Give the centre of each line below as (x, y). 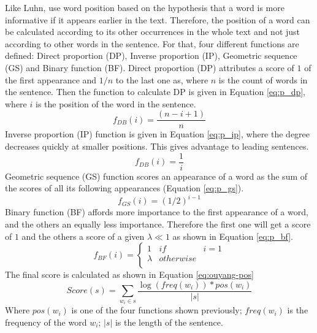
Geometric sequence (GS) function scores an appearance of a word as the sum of (156, 176)
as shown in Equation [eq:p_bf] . (233, 236)
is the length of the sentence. (169, 322)
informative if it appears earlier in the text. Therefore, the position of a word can (158, 19)
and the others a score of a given (83, 236)
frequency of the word (46, 322)
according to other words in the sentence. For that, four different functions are (152, 43)
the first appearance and (51, 79)
